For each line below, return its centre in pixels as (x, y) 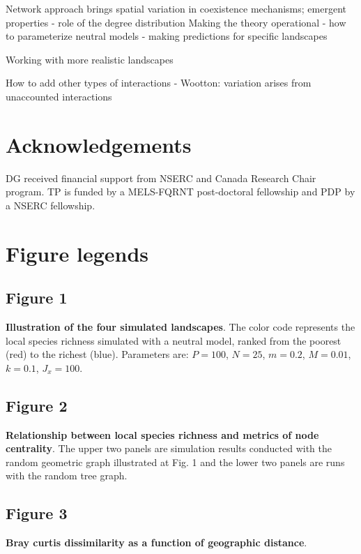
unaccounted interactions (59, 96)
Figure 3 (37, 513)
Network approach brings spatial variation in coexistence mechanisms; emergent (176, 8)
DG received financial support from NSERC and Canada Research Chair (161, 178)
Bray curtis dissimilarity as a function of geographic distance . (156, 542)
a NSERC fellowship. (51, 205)
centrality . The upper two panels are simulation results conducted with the (169, 448)
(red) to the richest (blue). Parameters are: (97, 354)
